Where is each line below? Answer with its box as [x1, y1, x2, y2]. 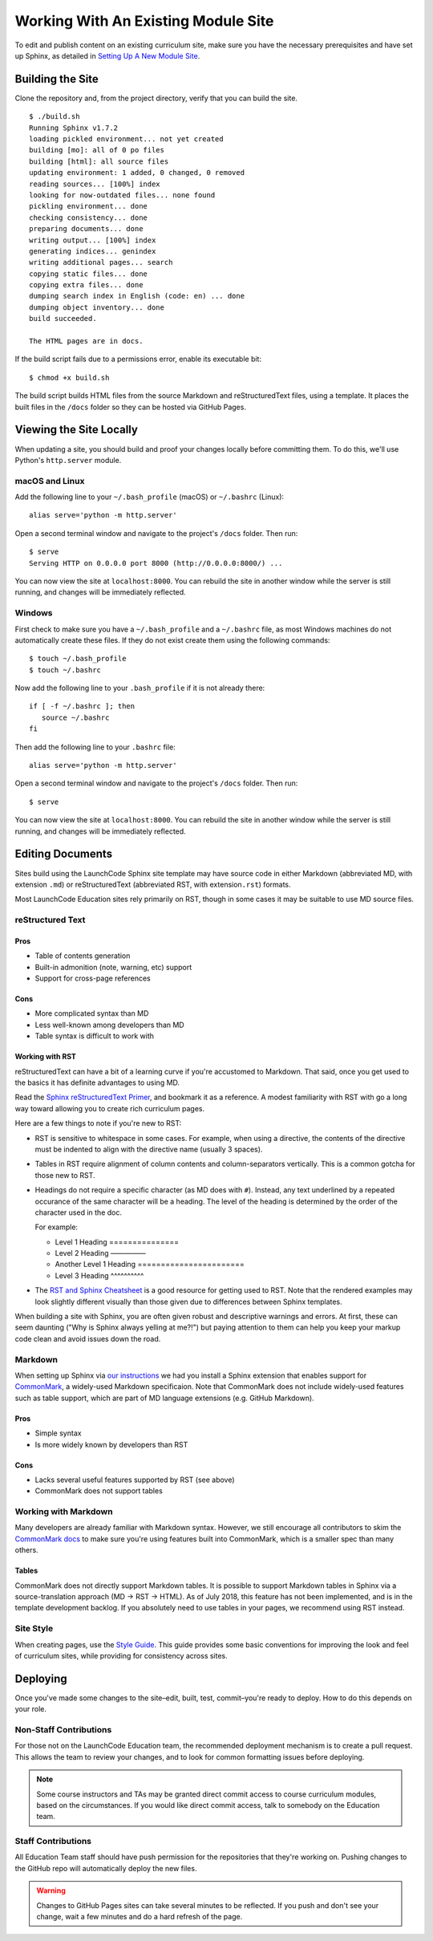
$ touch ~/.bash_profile [29, 654, 127, 664]
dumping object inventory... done [29, 303, 164, 312]
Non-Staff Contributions [14, 1724, 112, 1735]
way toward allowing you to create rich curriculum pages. [14, 1103, 204, 1113]
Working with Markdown [14, 1506, 113, 1517]
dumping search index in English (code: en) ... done [29, 291, 245, 301]
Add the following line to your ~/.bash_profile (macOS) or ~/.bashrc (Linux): [14, 492, 285, 501]
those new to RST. [34, 1170, 95, 1180]
